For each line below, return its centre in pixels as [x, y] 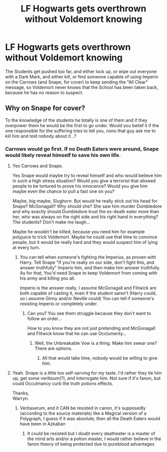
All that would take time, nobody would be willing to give [100, 358]
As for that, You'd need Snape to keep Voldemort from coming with [88, 273]
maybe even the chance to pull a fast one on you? [63, 191]
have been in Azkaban [42, 424]
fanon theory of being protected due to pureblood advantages [91, 444]
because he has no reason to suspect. [44, 92]
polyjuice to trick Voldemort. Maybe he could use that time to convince [85, 237]
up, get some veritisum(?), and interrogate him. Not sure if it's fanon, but [86, 378]
